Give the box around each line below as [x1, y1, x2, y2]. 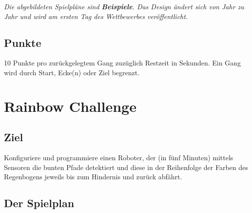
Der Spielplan [4, 195, 75, 211]
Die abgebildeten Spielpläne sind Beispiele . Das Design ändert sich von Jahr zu [4, 1, 244, 11]
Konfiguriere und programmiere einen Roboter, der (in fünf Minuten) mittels [4, 152, 233, 163]
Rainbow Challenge [4, 96, 136, 116]
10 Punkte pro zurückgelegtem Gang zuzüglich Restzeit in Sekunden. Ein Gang [4, 58, 241, 68]
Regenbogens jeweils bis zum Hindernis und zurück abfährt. [4, 171, 182, 182]
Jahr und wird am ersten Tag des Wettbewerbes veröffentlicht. [4, 11, 188, 21]
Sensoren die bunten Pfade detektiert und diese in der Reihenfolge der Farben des [4, 162, 248, 172]
